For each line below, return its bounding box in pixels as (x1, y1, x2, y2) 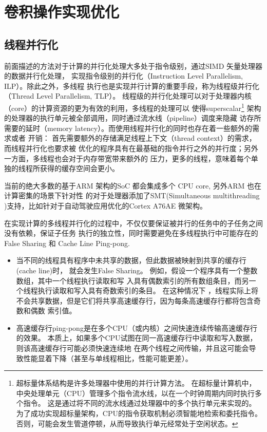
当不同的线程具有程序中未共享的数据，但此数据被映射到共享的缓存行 (16, 255, 246, 266)
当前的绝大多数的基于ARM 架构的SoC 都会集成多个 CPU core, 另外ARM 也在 (4, 180, 262, 191)
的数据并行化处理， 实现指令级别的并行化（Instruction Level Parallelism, (4, 70, 243, 81)
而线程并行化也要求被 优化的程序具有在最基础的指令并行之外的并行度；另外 (4, 142, 258, 153)
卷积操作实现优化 (4, 1, 120, 22)
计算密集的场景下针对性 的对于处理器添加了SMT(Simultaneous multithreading (4, 190, 260, 201)
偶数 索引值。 (30, 305, 77, 316)
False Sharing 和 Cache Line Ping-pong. (4, 237, 130, 248)
